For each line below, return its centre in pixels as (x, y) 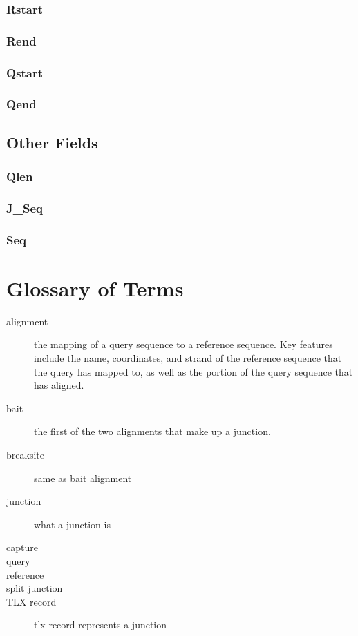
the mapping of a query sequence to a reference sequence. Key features (183, 344)
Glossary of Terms (95, 288)
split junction (35, 588)
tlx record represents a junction (101, 625)
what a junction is (72, 524)
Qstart (25, 72)
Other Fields (52, 142)
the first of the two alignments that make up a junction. (152, 431)
